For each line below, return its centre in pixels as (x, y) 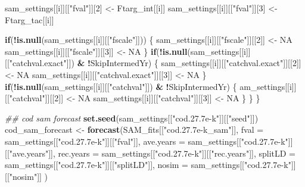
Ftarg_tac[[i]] (29, 19)
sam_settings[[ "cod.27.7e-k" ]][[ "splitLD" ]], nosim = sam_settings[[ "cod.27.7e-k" (148, 165)
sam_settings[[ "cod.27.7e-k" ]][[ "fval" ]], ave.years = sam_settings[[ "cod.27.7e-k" (147, 141)
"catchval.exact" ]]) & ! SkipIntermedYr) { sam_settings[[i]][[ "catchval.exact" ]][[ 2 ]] (155, 63)
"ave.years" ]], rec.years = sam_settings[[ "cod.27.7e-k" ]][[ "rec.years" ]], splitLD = (152, 153)
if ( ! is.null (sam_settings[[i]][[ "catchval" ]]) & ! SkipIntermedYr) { (121, 86)
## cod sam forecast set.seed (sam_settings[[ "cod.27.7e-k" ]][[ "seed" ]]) (132, 118)
